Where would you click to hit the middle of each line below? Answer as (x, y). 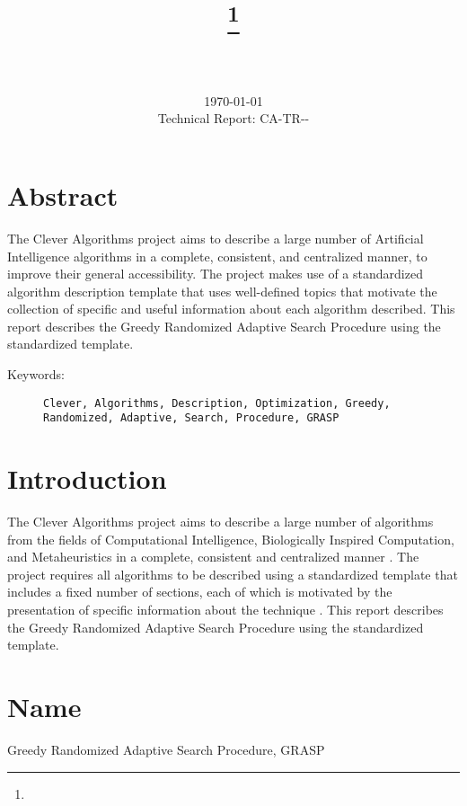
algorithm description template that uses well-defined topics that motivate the (222, 291)
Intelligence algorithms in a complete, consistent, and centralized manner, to (217, 256)
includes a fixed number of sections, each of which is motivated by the (200, 592)
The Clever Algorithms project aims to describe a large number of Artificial (216, 238)
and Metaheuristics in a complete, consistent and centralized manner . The (213, 557)
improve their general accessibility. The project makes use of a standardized (215, 274)
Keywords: (36, 374)
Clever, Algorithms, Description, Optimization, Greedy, (217, 403)
